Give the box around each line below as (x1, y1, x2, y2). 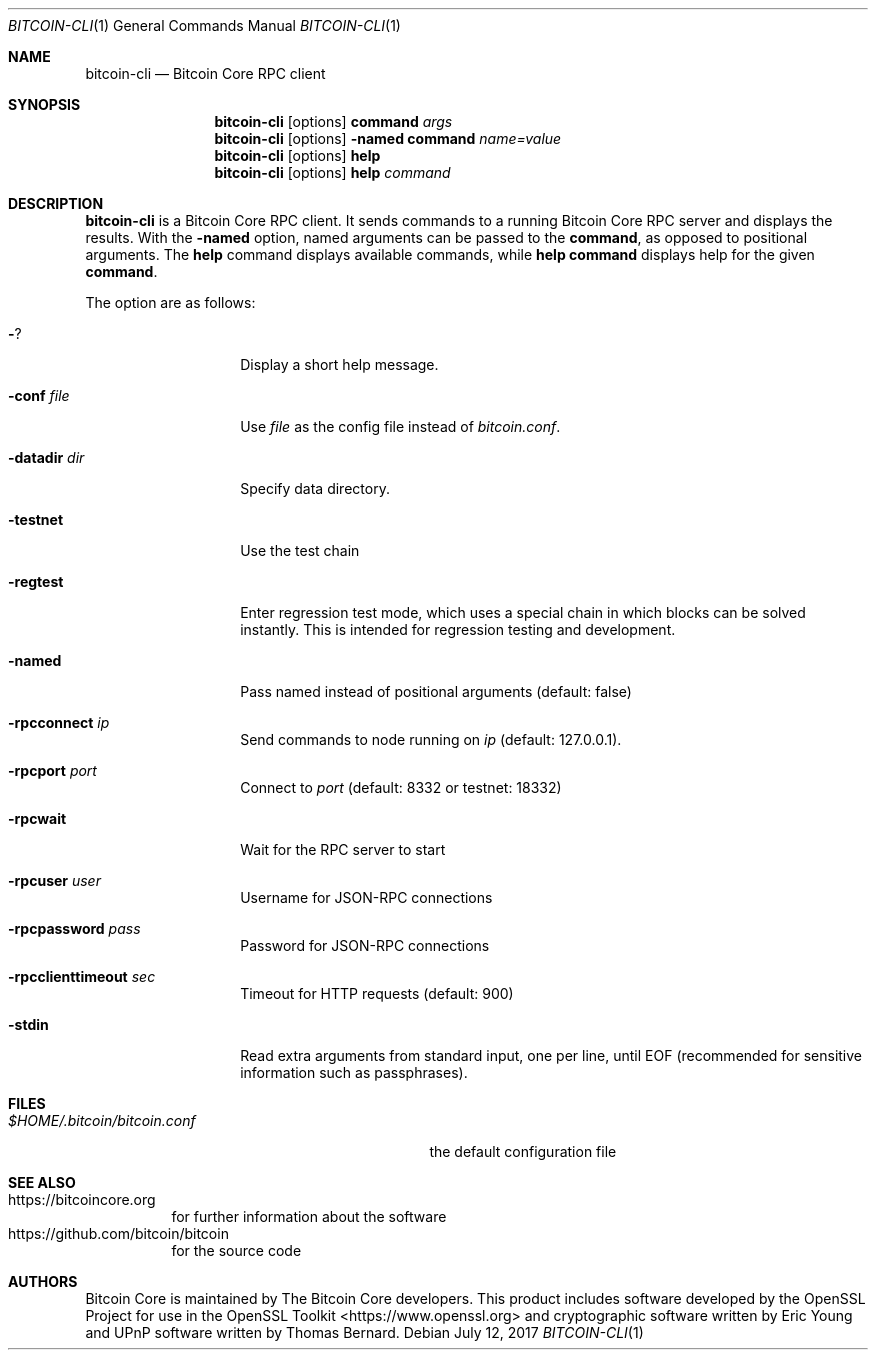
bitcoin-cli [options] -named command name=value (214, 130, 562, 147)
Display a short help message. (240, 356, 439, 373)
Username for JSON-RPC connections (240, 889, 493, 906)
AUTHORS (8, 1273, 78, 1290)
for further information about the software (171, 1208, 447, 1225)
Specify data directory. (240, 480, 390, 497)
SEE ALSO (8, 1174, 76, 1191)
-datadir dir (8, 449, 85, 466)
